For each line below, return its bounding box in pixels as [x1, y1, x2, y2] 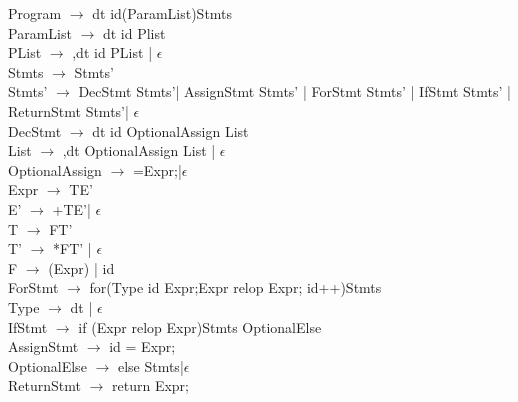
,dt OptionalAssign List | [62, 140, 216, 161]
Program [8, 3, 62, 23]
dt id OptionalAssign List [92, 120, 249, 141]
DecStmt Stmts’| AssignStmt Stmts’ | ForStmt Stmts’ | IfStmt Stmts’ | [78, 81, 511, 102]
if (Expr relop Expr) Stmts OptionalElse [78, 316, 322, 337]
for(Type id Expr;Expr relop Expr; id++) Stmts [89, 277, 382, 298]
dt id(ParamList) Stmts [92, 3, 233, 23]
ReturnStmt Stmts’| [8, 100, 129, 121]
